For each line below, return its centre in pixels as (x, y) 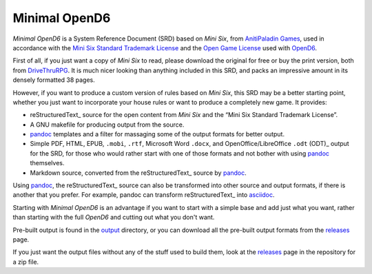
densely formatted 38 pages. (54, 80)
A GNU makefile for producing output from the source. (107, 125)
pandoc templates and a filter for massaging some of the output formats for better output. (157, 134)
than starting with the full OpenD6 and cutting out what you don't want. (114, 218)
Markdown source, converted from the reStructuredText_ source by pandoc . (138, 173)
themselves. (47, 163)
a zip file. (26, 262)
